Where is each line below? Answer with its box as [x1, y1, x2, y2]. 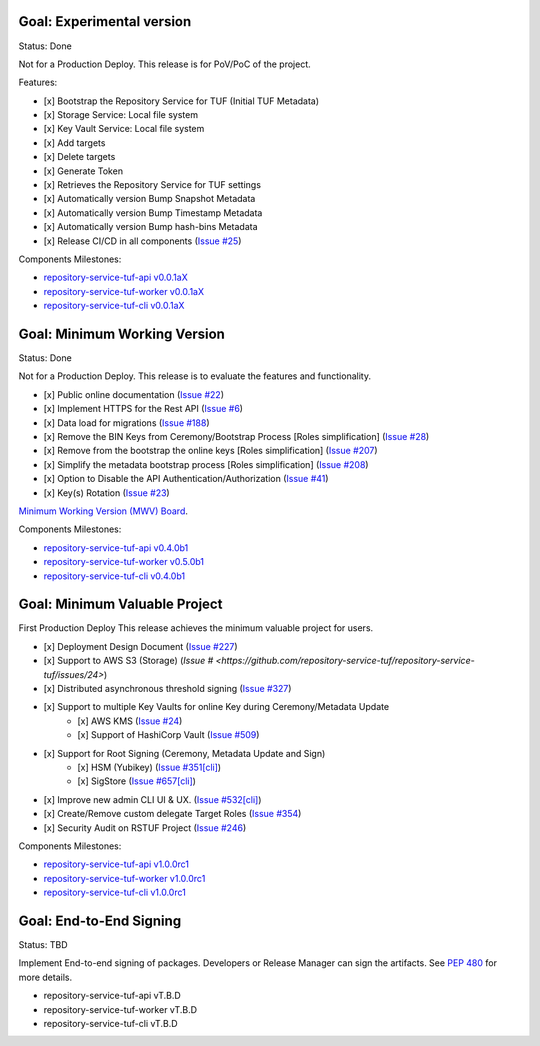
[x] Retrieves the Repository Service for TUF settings [43, 179, 262, 191]
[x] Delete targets [43, 151, 116, 163]
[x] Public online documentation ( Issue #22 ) [43, 388, 225, 400]
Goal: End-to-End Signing [18, 912, 182, 929]
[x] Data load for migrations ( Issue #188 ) [43, 416, 210, 429]
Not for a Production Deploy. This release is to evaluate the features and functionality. [18, 370, 372, 382]
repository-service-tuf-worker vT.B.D [43, 1003, 198, 1015]
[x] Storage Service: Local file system [43, 109, 199, 121]
